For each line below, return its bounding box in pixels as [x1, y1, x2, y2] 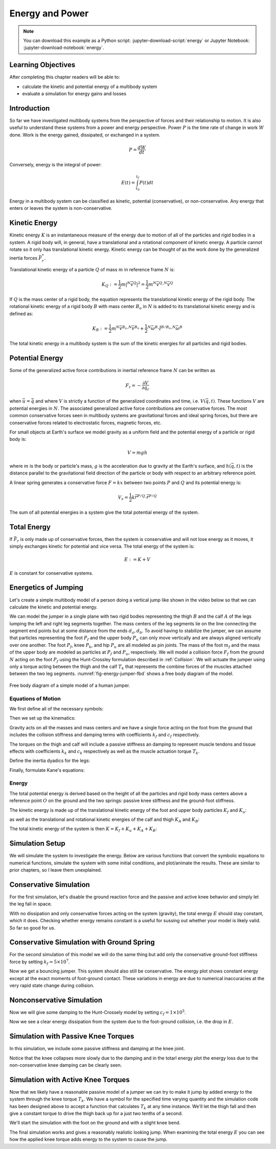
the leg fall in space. [9, 901, 52, 907]
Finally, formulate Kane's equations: [9, 767, 85, 773]
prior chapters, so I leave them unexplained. [9, 867, 102, 873]
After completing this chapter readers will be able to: [9, 74, 120, 80]
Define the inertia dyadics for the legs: [9, 757, 90, 764]
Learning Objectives [9, 60, 76, 69]
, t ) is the [234, 463, 253, 469]
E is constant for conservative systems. [9, 570, 94, 576]
